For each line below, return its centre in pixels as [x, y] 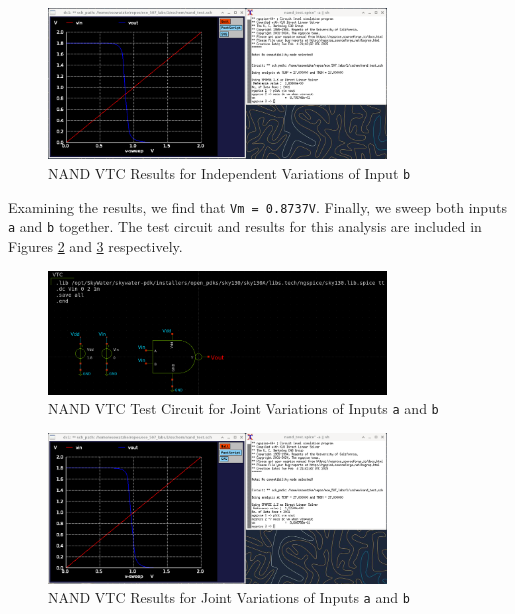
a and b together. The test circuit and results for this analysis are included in [245, 226]
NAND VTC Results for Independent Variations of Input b [229, 172]
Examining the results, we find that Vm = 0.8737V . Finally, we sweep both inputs [257, 206]
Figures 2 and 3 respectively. [95, 245]
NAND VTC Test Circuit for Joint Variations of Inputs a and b [243, 408]
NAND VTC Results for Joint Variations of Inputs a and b [229, 597]
